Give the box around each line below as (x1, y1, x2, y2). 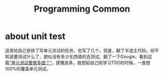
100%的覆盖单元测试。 (5, 66, 51, 72)
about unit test (5, 31, 66, 42)
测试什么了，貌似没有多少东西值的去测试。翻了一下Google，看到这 (18, 54, 152, 59)
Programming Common (34, 3, 130, 15)
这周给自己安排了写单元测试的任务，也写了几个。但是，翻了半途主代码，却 (5, 47, 155, 53)
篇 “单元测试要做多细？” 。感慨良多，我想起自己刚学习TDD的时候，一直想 (5, 59, 150, 65)
